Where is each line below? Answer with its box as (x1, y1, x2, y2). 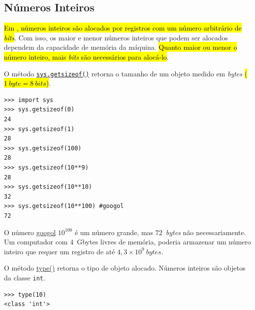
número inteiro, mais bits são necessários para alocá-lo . (4, 51, 169, 62)
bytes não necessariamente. (165, 227, 246, 237)
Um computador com (4, 237, 68, 247)
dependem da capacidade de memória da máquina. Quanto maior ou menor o (4, 42, 237, 52)
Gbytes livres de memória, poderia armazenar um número (77, 237, 251, 247)
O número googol (4, 227, 56, 237)
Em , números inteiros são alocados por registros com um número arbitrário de (4, 23, 242, 33)
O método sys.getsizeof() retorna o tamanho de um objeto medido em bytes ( (4, 68, 248, 78)
